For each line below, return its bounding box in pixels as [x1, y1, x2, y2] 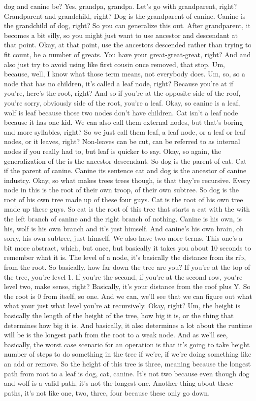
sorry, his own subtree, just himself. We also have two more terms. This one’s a [4, 233, 243, 243]
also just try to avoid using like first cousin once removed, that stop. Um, [4, 59, 225, 69]
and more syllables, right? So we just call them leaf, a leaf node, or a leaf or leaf [4, 126, 246, 137]
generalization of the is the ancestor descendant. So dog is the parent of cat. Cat [4, 155, 247, 166]
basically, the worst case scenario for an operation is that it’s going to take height [4, 339, 250, 349]
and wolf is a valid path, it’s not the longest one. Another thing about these [4, 378, 233, 388]
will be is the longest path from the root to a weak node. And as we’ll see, [4, 329, 228, 340]
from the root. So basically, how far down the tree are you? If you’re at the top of [4, 262, 251, 272]
